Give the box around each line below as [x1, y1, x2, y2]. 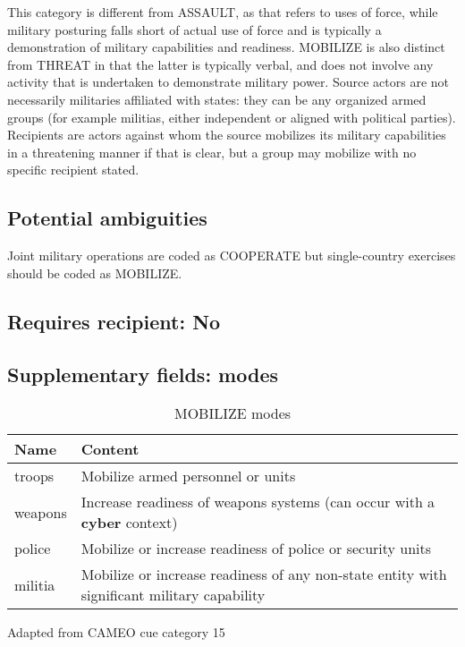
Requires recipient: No [7, 307, 221, 335]
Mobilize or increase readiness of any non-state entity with [80, 564, 447, 585]
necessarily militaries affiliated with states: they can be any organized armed [7, 89, 427, 108]
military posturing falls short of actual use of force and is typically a [7, 20, 382, 38]
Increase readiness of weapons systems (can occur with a [80, 491, 435, 513]
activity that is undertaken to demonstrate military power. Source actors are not [7, 72, 450, 91]
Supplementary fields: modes [7, 360, 279, 387]
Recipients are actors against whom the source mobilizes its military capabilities [7, 125, 446, 144]
